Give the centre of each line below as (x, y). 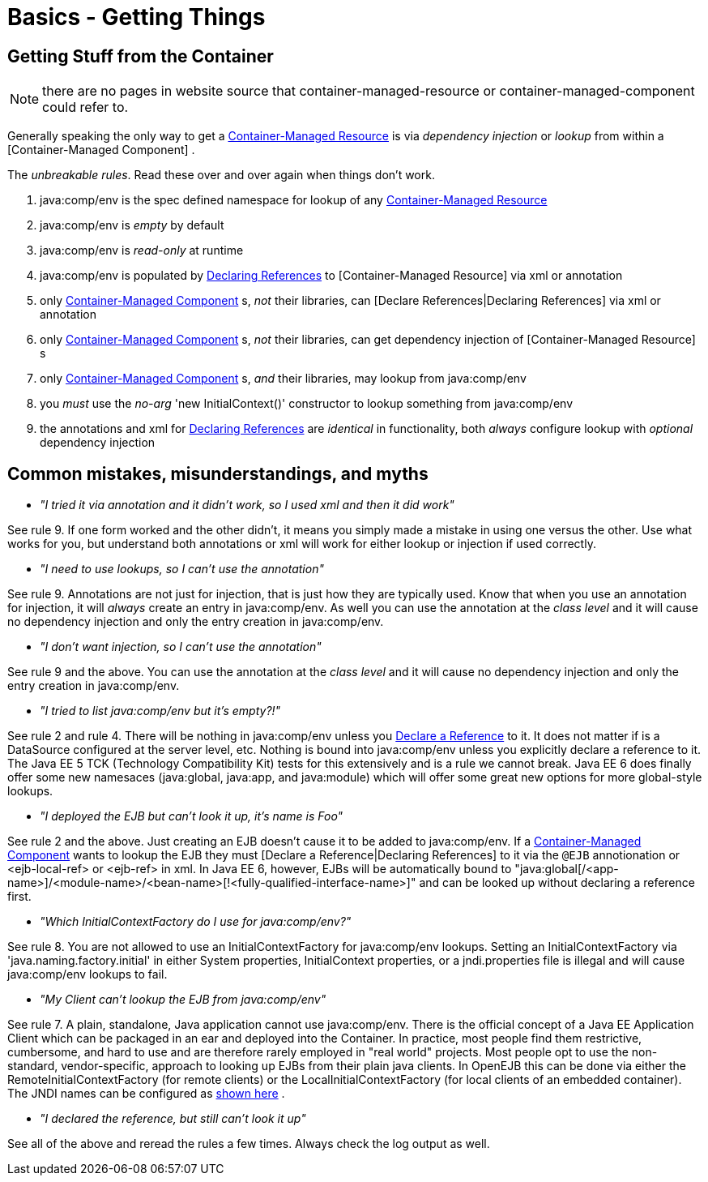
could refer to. (85, 107)
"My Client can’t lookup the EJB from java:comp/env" (183, 1000)
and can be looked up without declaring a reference (557, 883)
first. (19, 897)
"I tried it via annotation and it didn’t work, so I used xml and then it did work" (247, 505)
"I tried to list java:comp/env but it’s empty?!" (160, 711)
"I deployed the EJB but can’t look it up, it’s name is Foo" (192, 816)
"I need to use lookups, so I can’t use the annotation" (182, 569)
